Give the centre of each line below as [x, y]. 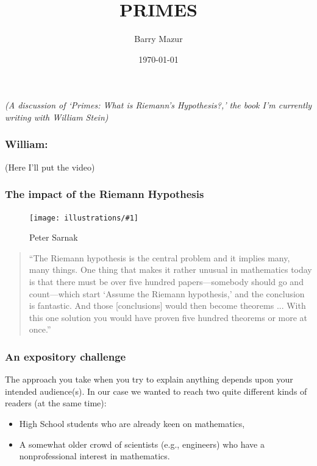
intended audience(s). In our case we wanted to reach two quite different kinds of [156, 391]
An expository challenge [66, 356]
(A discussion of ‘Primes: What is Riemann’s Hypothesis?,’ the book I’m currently [158, 105]
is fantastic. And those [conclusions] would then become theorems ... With [167, 305]
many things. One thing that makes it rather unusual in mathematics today [170, 270]
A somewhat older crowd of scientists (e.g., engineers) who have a [142, 444]
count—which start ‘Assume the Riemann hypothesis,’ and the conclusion [167, 293]
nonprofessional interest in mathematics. [94, 456]
